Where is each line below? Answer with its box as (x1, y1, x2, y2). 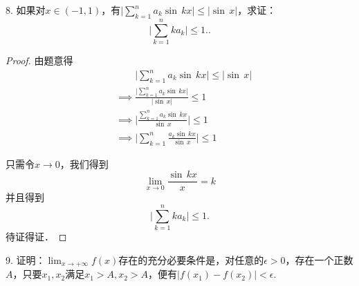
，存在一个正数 (285, 252, 353, 267)
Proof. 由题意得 (6, 53, 73, 67)
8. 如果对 (6, 3, 46, 17)
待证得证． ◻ (6, 229, 67, 244)
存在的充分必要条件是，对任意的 (118, 252, 264, 267)
